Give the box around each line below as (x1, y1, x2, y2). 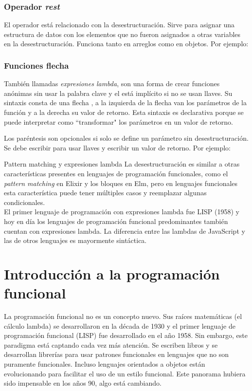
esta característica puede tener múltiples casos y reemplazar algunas (4, 187, 207, 198)
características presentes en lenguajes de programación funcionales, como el (4, 168, 228, 178)
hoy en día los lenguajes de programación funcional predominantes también (4, 216, 228, 226)
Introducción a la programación (4, 263, 220, 283)
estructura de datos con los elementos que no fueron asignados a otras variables (4, 29, 241, 39)
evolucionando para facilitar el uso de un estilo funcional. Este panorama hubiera (4, 368, 246, 378)
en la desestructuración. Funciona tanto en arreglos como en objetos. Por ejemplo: (4, 38, 249, 49)
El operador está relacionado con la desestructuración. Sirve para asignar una (4, 19, 235, 30)
